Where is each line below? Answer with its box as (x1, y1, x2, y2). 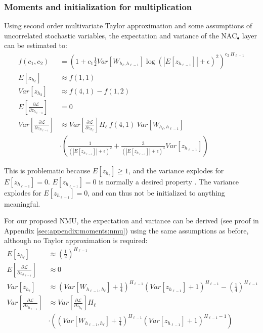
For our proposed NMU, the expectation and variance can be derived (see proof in (4, 215, 259, 226)
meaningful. (4, 198, 40, 209)
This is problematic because (4, 165, 91, 175)
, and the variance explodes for (128, 165, 224, 175)
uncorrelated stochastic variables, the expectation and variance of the (4, 30, 219, 40)
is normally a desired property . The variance (99, 176, 239, 186)
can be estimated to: (4, 40, 67, 51)
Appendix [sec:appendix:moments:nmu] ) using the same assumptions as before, (4, 225, 249, 235)
